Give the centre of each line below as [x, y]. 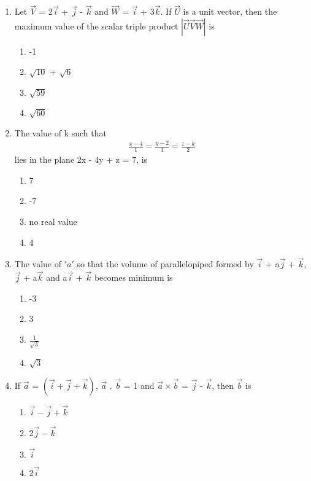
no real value [53, 221]
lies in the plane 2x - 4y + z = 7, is [81, 159]
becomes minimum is [133, 277]
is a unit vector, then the [230, 11]
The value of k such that [60, 132]
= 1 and [139, 385]
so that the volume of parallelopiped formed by [165, 264]
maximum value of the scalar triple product [96, 25]
